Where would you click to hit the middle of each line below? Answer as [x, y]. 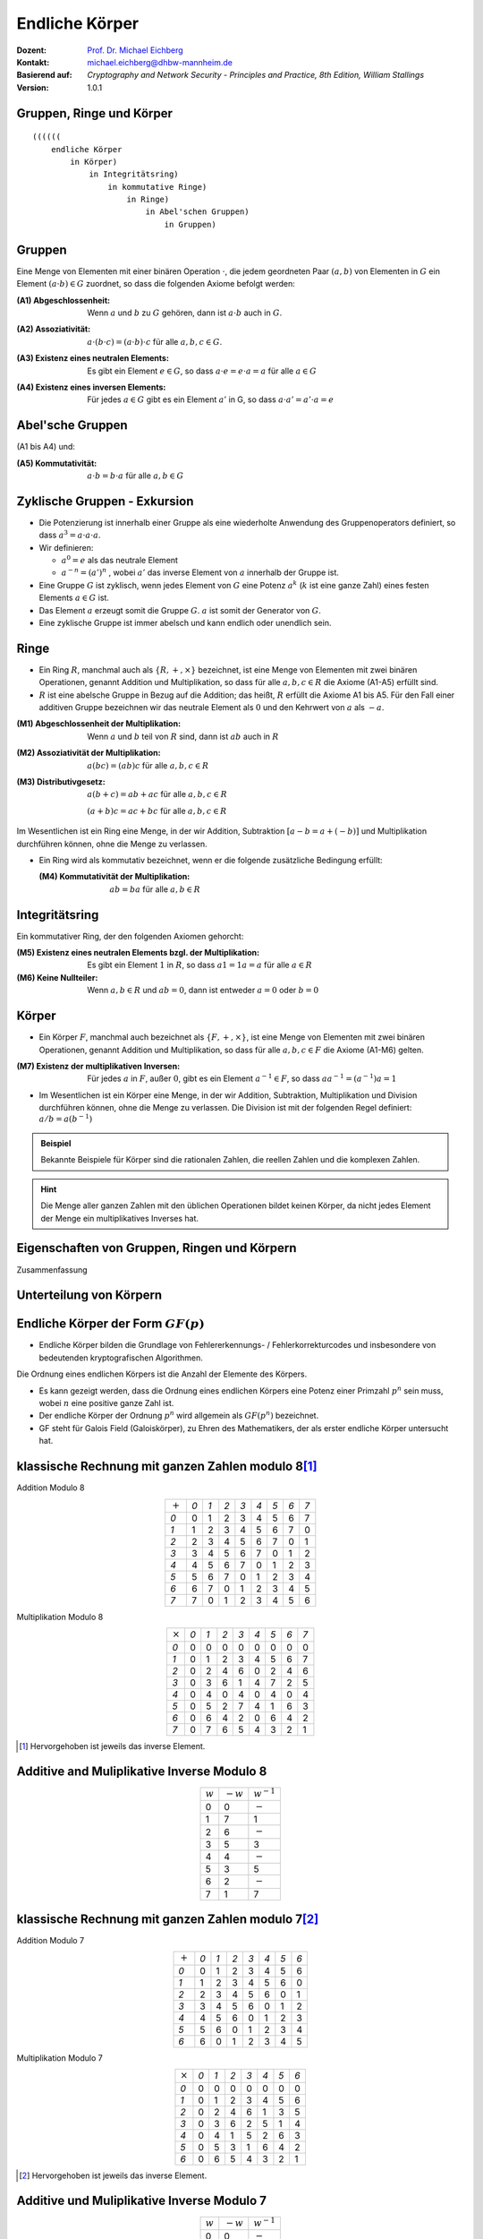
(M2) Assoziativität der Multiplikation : [89, 753]
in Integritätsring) [134, 174]
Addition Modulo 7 [51, 1941]
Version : [33, 87]
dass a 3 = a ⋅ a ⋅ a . [70, 535]
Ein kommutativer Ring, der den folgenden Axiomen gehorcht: [130, 936]
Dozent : [32, 50]
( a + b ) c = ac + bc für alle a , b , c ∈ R [157, 811]
